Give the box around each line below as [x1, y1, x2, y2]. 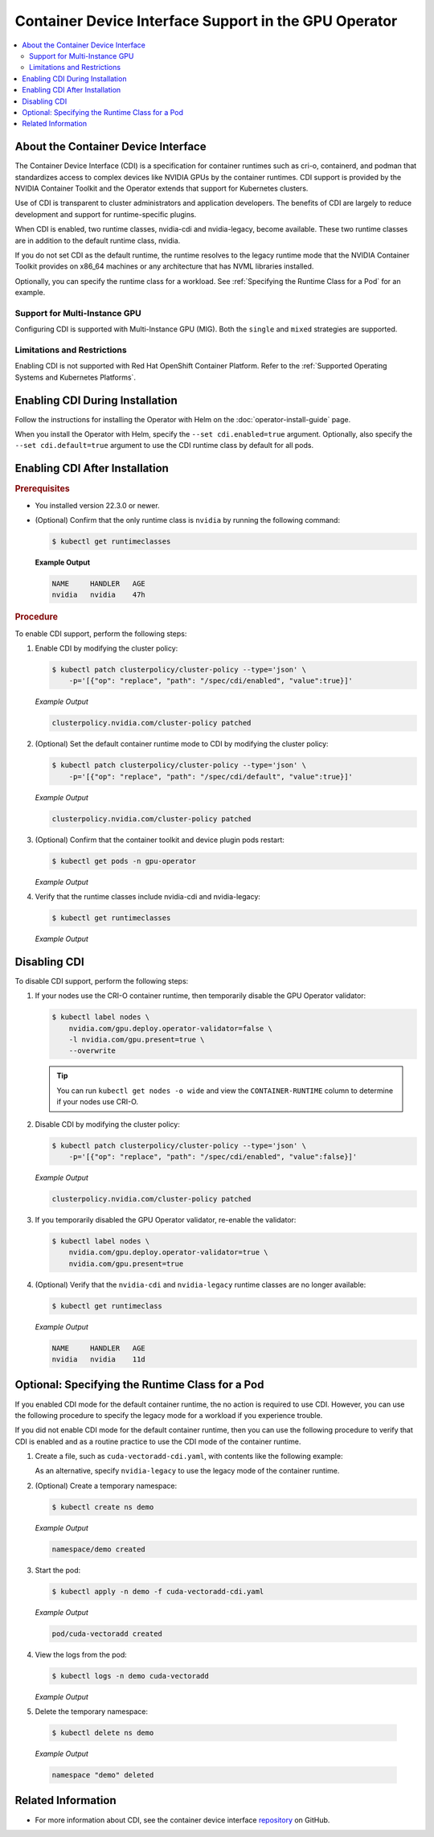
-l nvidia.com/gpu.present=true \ [68, 1035, 205, 1045]
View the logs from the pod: [35, 1650, 128, 1659]
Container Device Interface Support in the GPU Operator [14, 12, 398, 30]
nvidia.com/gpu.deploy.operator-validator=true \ [68, 1247, 268, 1257]
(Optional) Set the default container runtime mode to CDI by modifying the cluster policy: [35, 739, 329, 749]
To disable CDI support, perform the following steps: [14, 976, 189, 985]
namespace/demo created [51, 1544, 146, 1554]
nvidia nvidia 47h [51, 590, 146, 599]
